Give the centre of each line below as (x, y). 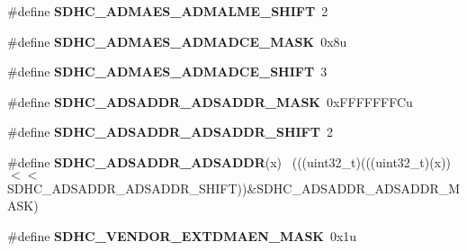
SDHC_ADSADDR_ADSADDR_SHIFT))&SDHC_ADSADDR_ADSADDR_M (234, 188)
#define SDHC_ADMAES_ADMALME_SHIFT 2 (168, 11)
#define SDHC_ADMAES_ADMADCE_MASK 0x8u (177, 41)
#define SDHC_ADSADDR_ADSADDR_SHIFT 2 (170, 132)
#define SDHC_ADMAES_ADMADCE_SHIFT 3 (167, 72)
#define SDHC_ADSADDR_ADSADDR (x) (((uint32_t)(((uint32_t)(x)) (229, 161)
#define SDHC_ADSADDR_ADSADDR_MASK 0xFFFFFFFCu (210, 101)
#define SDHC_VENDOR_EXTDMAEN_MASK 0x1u (182, 235)
